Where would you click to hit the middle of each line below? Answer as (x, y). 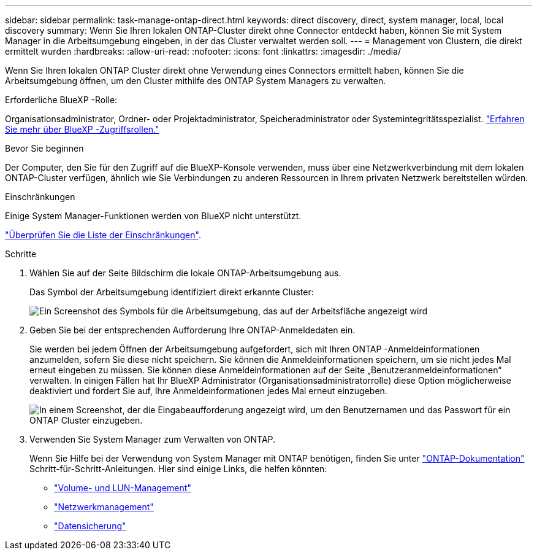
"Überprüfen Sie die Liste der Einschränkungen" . (103, 235)
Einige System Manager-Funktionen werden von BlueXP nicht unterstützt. (153, 216)
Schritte (21, 254)
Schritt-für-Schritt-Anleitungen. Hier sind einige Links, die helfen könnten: (178, 469)
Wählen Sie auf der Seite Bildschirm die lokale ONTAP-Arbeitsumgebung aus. (185, 273)
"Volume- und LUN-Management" (123, 488)
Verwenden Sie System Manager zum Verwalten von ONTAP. (153, 439)
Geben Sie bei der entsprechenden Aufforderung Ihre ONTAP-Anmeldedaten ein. (192, 330)
